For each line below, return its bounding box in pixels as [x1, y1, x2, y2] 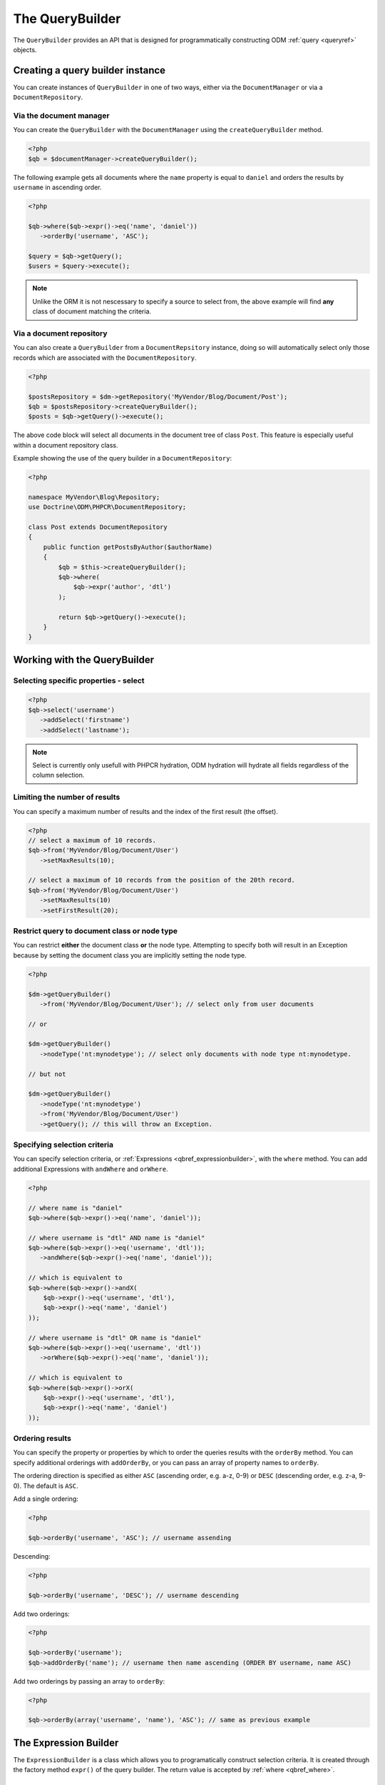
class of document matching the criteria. [32, 307, 152, 316]
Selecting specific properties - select [13, 675, 145, 685]
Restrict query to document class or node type [13, 926, 178, 935]
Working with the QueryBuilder [13, 653, 155, 665]
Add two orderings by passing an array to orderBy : [13, 1676, 165, 1685]
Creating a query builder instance [13, 64, 166, 76]
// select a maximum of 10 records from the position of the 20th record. [28, 876, 296, 885]
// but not [28, 1070, 66, 1078]
